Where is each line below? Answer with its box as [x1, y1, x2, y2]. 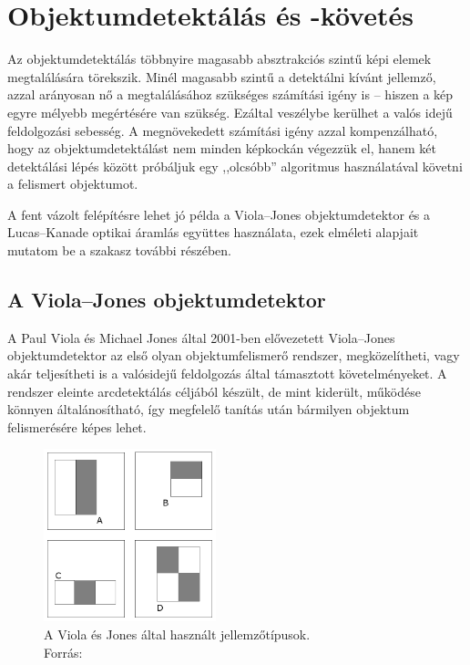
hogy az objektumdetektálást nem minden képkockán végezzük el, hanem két [7, 139, 436, 158]
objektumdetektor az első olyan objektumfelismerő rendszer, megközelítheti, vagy [7, 346, 460, 365]
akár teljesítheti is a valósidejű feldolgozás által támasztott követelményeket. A [7, 364, 447, 383]
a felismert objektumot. [7, 174, 138, 193]
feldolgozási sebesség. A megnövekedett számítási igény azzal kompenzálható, [7, 120, 438, 140]
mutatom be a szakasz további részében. [7, 241, 232, 260]
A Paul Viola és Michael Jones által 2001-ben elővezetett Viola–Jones [7, 327, 395, 347]
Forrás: [44, 642, 83, 661]
